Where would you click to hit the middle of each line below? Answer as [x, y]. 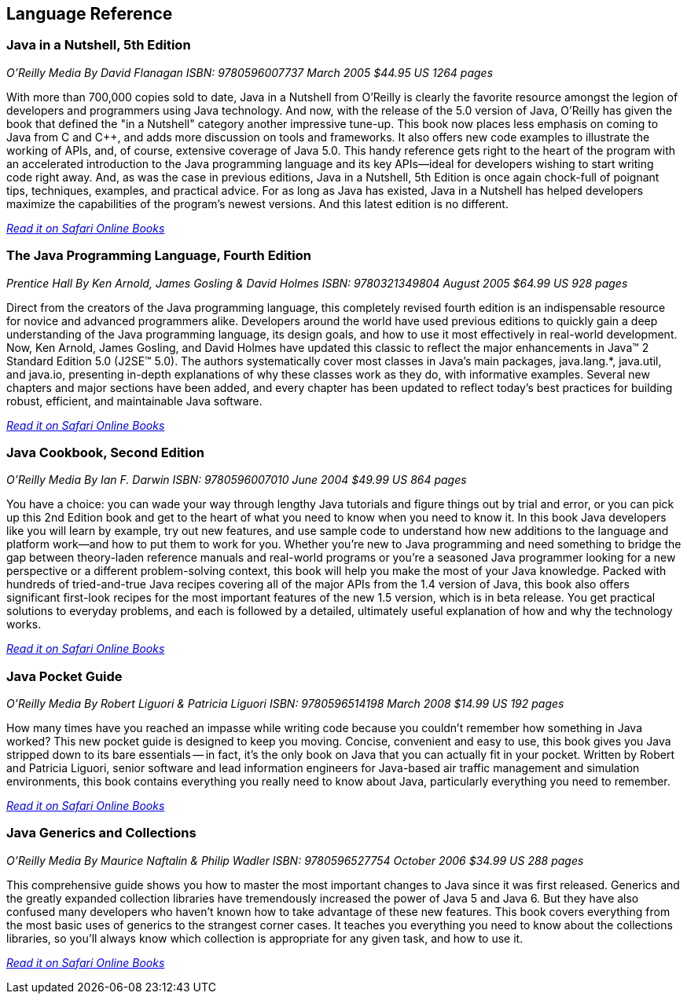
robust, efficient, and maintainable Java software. [134, 401]
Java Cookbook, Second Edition [105, 452]
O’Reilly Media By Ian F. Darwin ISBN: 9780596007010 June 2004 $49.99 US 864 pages [237, 480]
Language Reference [90, 14]
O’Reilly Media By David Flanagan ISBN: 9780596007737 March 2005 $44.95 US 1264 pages [250, 72]
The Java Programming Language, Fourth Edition [159, 256]
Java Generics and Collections [101, 833]
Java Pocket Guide [64, 676]
